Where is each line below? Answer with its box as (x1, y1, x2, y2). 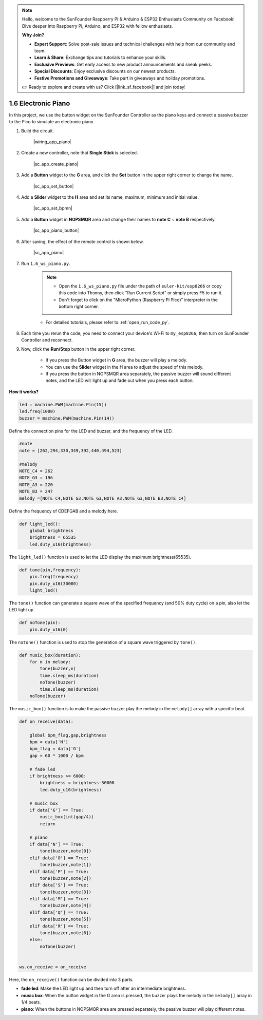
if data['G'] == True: (29, 808, 84, 813)
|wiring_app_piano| (33, 139, 72, 145)
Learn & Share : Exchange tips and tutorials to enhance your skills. (34, 55, 167, 60)
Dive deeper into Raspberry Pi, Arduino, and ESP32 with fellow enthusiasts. (22, 23, 173, 29)
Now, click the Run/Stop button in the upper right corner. (21, 346, 136, 352)
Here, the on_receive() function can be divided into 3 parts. (9, 977, 134, 982)
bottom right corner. (58, 303, 99, 309)
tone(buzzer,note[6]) (39, 930, 92, 936)
